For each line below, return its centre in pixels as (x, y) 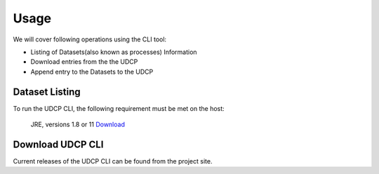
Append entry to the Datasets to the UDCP (92, 72)
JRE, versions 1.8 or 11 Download (78, 125)
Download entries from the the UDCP (84, 62)
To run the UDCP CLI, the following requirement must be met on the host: (119, 108)
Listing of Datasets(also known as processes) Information (114, 52)
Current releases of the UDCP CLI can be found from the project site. (113, 161)
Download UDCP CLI (58, 144)
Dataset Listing (47, 92)
